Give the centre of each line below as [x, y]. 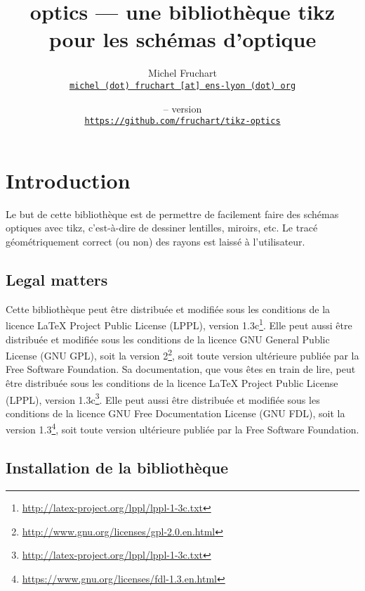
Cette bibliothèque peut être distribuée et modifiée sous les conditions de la [168, 309]
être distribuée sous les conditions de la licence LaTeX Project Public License [172, 383]
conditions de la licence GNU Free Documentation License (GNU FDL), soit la [175, 413]
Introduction [68, 180]
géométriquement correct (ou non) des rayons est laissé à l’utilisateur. [155, 241]
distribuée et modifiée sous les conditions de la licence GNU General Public [168, 339]
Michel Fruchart [182, 73]
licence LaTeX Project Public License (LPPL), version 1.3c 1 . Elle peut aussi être [179, 324]
